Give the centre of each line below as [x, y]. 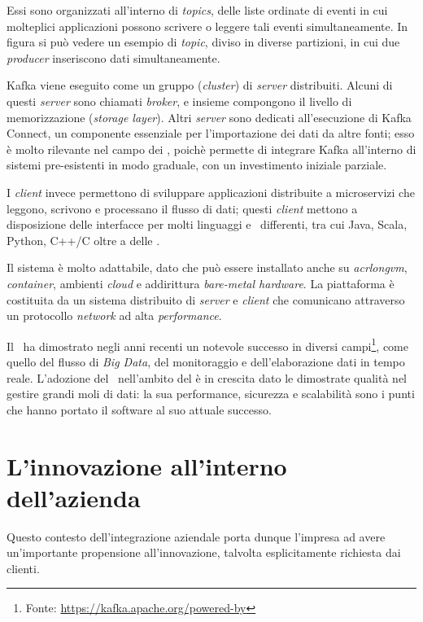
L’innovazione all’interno [147, 465]
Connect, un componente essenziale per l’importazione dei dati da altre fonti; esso [211, 133]
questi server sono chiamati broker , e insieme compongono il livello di [179, 101]
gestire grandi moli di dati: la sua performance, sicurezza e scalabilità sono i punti [211, 394]
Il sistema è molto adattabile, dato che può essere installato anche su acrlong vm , [207, 267]
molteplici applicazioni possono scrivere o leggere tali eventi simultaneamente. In [207, 26]
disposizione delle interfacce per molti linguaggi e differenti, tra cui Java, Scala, [207, 224]
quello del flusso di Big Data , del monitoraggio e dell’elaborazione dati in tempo [206, 361]
